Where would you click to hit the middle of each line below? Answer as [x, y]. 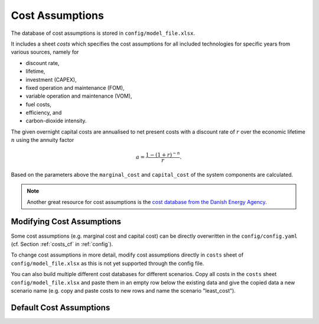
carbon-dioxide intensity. [56, 121]
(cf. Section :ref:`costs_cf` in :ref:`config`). [62, 244]
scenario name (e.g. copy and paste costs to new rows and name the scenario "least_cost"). [123, 290]
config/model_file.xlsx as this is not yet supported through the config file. [108, 263]
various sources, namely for [45, 52]
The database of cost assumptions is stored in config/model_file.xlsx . [103, 33]
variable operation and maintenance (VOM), [79, 96]
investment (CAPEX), [51, 79]
